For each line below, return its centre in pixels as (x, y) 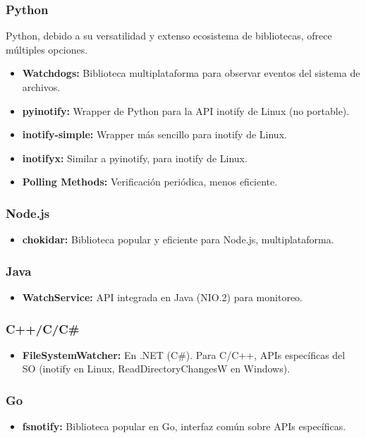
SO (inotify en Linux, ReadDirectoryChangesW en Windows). (156, 369)
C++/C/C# (43, 328)
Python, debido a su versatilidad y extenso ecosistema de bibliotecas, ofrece (169, 36)
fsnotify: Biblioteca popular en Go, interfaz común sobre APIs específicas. (184, 426)
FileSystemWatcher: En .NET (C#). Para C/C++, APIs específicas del (184, 354)
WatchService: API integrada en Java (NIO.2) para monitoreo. (162, 297)
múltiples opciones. (47, 49)
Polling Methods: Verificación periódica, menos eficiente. (150, 182)
